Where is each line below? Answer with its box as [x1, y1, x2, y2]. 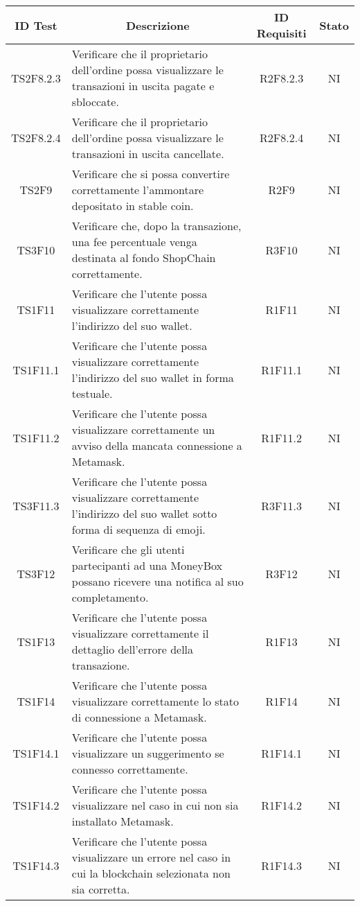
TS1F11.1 [12, 361, 60, 378]
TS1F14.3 [12, 857, 60, 873]
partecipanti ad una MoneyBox [71, 557, 222, 573]
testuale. [71, 385, 113, 401]
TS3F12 [17, 565, 55, 582]
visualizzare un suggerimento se [71, 745, 224, 761]
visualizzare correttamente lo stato [71, 693, 239, 709]
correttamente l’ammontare [71, 182, 204, 198]
